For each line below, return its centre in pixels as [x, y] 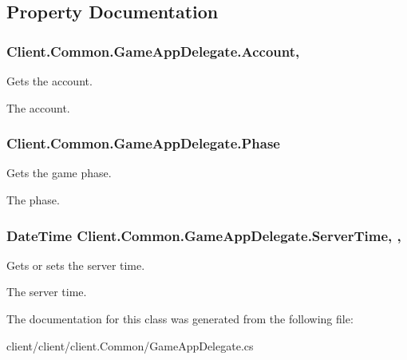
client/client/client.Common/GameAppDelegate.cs [130, 345]
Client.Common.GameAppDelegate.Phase [143, 143]
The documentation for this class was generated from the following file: [180, 318]
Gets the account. [49, 81]
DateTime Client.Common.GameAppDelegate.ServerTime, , [204, 235]
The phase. [33, 200]
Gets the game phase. [59, 173]
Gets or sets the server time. [76, 265]
